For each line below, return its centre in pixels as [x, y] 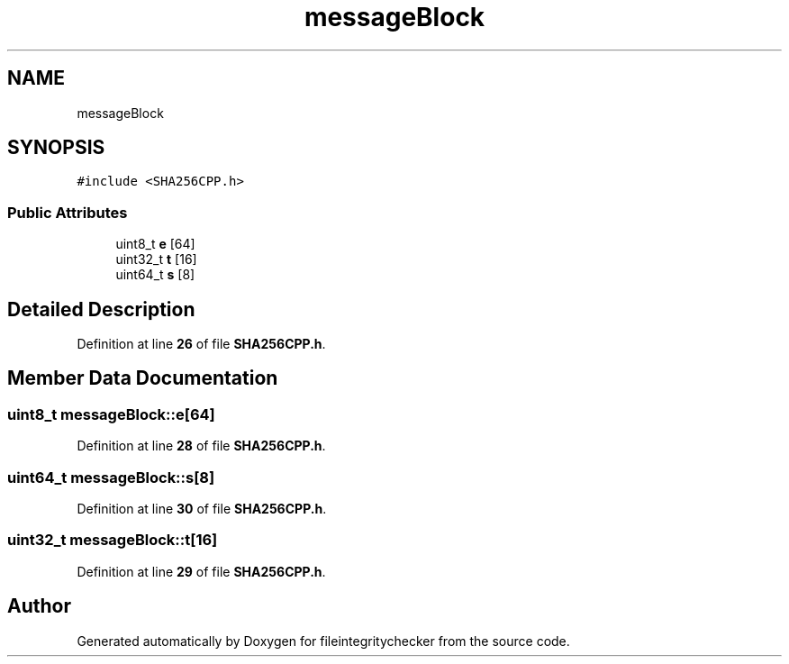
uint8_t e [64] [155, 244]
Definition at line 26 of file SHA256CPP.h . [201, 344]
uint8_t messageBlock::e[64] [111, 414]
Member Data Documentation [143, 378]
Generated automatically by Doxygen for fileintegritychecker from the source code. [323, 641]
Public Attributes [68, 212]
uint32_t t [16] [156, 259]
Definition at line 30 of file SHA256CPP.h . [202, 509]
